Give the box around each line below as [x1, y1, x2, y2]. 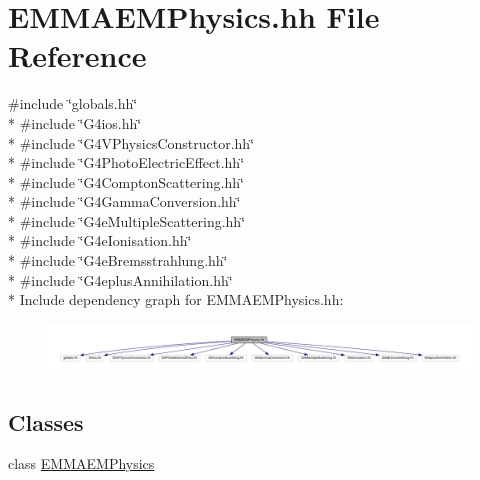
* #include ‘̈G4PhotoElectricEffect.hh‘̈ [8, 152, 245, 173]
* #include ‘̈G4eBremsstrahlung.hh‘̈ [8, 250, 228, 271]
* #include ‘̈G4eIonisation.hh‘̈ [8, 230, 192, 251]
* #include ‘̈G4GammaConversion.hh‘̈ [8, 191, 241, 212]
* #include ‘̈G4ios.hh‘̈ [8, 112, 142, 133]
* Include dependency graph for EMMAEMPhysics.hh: [8, 289, 344, 310]
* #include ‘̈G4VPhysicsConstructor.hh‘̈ [8, 132, 255, 153]
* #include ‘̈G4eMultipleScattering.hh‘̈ [8, 210, 246, 231]
